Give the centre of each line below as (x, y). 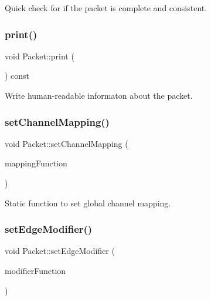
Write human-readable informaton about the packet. (99, 95)
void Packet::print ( (40, 56)
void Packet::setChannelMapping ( (67, 143)
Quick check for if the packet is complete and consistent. (106, 8)
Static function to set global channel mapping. (88, 203)
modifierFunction (35, 270)
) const (17, 76)
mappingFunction (36, 163)
